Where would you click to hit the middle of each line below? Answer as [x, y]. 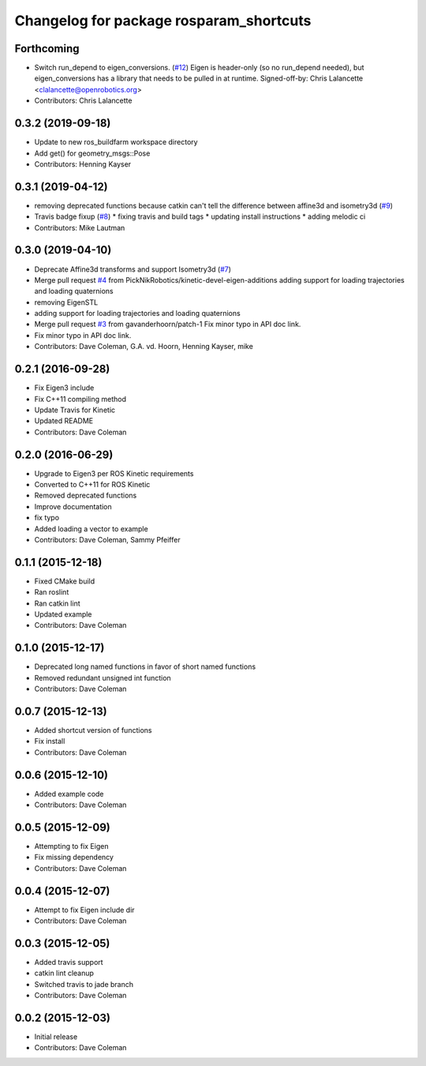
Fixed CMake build [65, 581]
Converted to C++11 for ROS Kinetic [92, 485]
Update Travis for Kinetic [75, 410]
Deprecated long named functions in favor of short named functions [145, 666]
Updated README [64, 421]
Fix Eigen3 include [64, 388]
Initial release [56, 1037]
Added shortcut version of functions [93, 730]
